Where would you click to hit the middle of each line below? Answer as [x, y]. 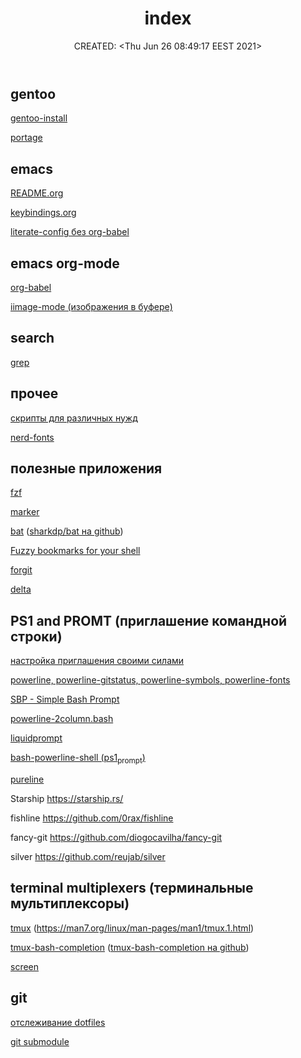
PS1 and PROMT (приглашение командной [149, 620]
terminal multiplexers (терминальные [132, 888]
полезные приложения [86, 468]
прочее [34, 393]
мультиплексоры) [70, 903]
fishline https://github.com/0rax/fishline [92, 818]
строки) [36, 636]
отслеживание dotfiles [58, 1022]
